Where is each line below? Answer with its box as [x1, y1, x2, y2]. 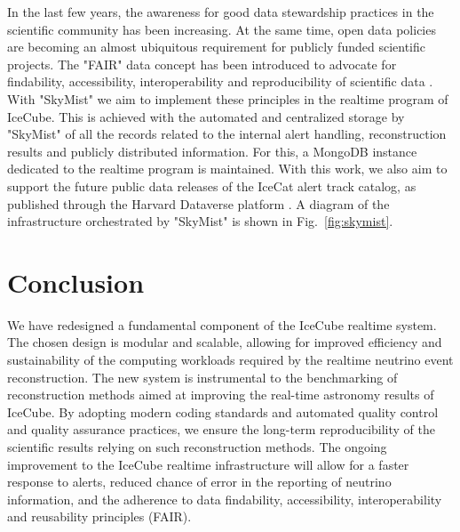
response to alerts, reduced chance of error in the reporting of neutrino [7, 472, 392, 491]
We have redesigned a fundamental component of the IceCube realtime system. [7, 315, 437, 334]
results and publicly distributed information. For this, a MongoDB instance [7, 141, 417, 160]
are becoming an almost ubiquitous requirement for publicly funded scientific [7, 37, 425, 56]
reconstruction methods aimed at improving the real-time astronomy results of [7, 385, 434, 404]
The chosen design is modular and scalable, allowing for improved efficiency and [7, 333, 442, 351]
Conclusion [7, 263, 145, 300]
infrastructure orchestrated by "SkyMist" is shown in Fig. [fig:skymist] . [7, 212, 393, 230]
